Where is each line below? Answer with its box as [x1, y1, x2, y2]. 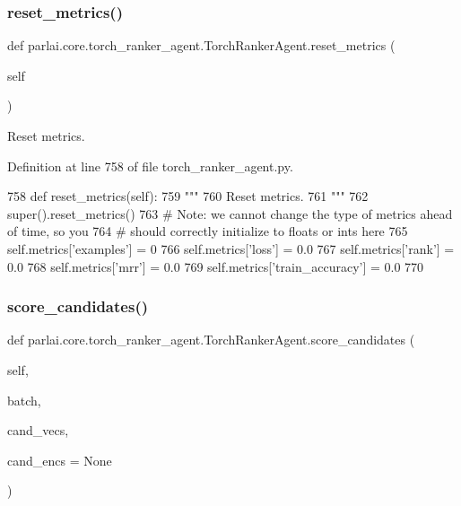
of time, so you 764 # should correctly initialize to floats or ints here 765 [7, 222, 408, 240]
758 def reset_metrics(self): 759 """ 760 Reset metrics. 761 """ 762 [7, 187, 369, 205]
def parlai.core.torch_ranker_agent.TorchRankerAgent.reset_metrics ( [7, 36, 396, 55]
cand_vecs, [7, 421, 69, 440]
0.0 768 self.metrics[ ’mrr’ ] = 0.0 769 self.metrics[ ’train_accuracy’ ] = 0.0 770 [7, 257, 424, 275]
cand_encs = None [7, 450, 112, 469]
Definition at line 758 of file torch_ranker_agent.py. [7, 156, 293, 175]
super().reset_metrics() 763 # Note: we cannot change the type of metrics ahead [7, 204, 453, 222]
